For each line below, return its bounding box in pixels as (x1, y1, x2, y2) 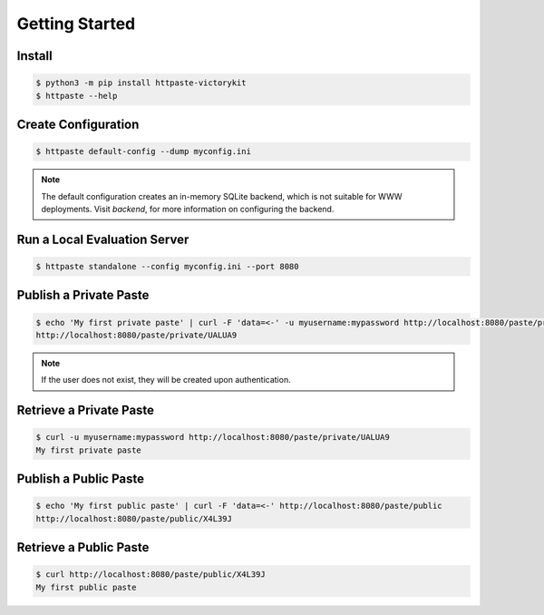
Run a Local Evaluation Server (16, 231, 189, 247)
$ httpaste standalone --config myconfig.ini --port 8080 (35, 261, 299, 271)
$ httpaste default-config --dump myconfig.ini (35, 146, 251, 157)
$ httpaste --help (35, 91, 118, 101)
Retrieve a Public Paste (16, 540, 150, 555)
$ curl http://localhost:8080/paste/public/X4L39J (35, 570, 267, 580)
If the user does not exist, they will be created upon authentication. (41, 375, 291, 386)
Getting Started (16, 14, 136, 34)
